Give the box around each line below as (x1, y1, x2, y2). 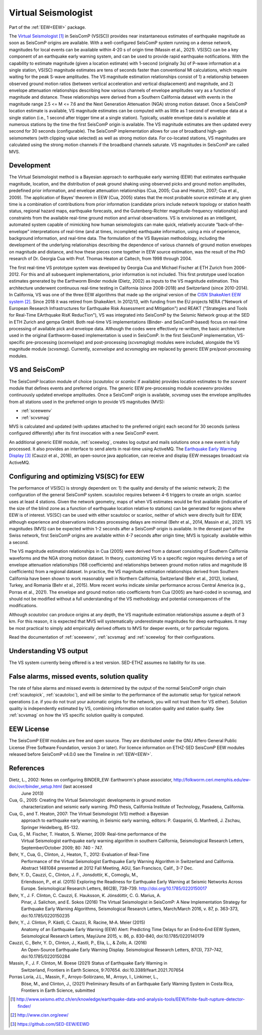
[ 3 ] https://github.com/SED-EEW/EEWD (10, 1021, 90, 1027)
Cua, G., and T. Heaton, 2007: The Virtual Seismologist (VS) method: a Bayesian (9, 811, 169, 816)
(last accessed (63, 783, 92, 789)
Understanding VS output (9, 646, 88, 655)
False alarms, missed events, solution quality (9, 672, 148, 680)
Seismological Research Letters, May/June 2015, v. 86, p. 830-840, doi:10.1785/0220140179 (21, 933, 205, 939)
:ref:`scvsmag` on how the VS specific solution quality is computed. (9, 712, 144, 718)
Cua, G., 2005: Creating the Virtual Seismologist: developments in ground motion (9, 797, 171, 803)
